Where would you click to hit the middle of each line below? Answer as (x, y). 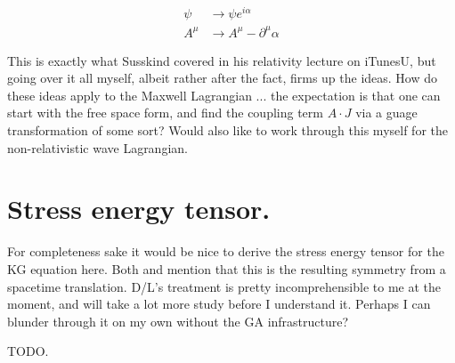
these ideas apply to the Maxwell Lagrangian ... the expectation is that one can (224, 95)
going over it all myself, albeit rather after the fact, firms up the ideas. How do (223, 78)
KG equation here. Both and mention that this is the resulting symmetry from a (227, 268)
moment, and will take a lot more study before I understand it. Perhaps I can (219, 304)
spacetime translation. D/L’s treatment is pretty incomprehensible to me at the (224, 286)
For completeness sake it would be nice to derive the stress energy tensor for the (226, 251)
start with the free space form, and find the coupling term (165, 113)
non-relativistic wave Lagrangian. (97, 147)
